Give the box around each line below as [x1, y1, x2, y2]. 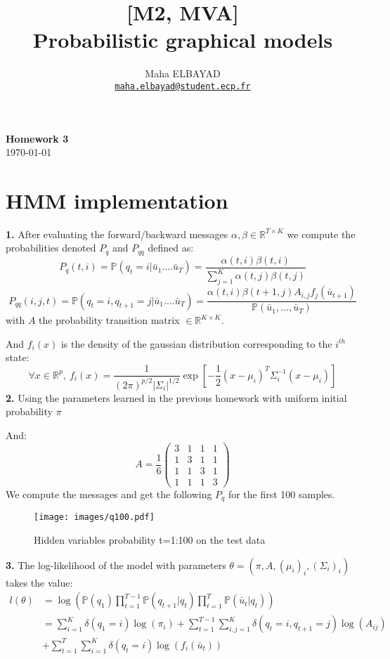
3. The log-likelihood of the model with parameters [6, 557, 226, 572]
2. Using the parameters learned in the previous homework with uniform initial [6, 390, 347, 405]
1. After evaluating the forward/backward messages [6, 226, 228, 241]
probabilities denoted [6, 240, 96, 255]
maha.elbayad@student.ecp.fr [115, 81, 251, 91]
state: [6, 350, 30, 365]
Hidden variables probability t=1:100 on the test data [34, 532, 266, 547]
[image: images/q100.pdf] [34, 512, 155, 523]
